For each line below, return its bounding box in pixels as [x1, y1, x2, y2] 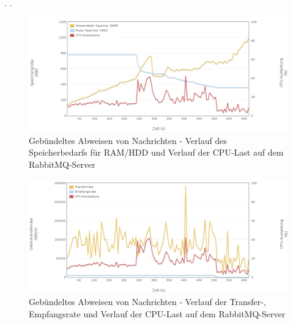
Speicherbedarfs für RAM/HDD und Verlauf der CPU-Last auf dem [29, 146, 284, 159]
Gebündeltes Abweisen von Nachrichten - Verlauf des [29, 134, 227, 146]
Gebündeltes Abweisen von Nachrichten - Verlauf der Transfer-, [29, 295, 266, 308]
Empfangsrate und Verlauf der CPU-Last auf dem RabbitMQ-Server [29, 307, 286, 320]
